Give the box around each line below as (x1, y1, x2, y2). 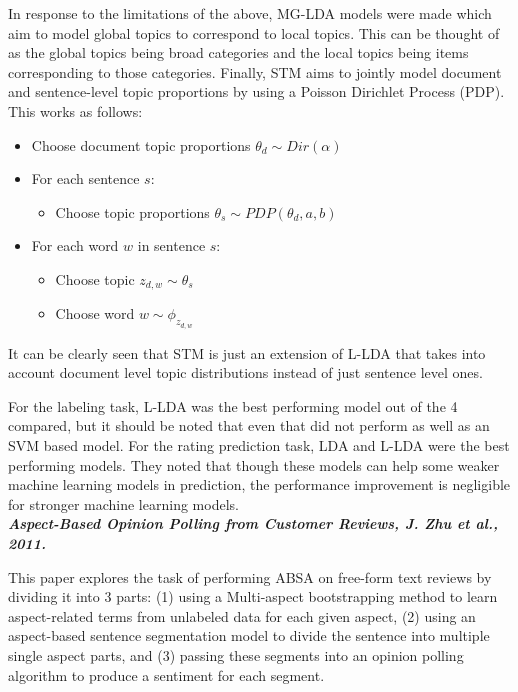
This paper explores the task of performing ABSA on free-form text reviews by (8, 566, 492, 587)
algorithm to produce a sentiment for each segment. (8, 664, 325, 685)
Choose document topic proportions (31, 134, 251, 155)
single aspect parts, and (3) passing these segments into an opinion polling (8, 644, 464, 665)
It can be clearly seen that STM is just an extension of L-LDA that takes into (8, 342, 486, 363)
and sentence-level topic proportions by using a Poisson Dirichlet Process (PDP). (8, 81, 505, 102)
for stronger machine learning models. (8, 493, 239, 514)
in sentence (137, 235, 206, 256)
